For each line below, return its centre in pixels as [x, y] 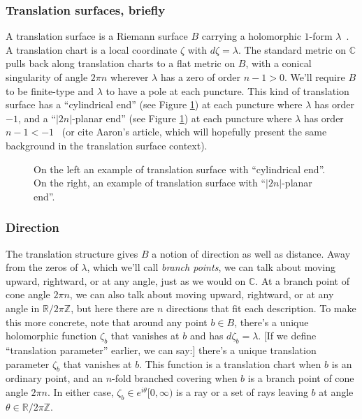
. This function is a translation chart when [230, 363]
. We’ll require [314, 77]
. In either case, [80, 391]
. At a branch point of [302, 280]
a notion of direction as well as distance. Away [251, 253]
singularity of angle [47, 77]
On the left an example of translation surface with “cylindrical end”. [180, 169]
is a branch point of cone [301, 378]
